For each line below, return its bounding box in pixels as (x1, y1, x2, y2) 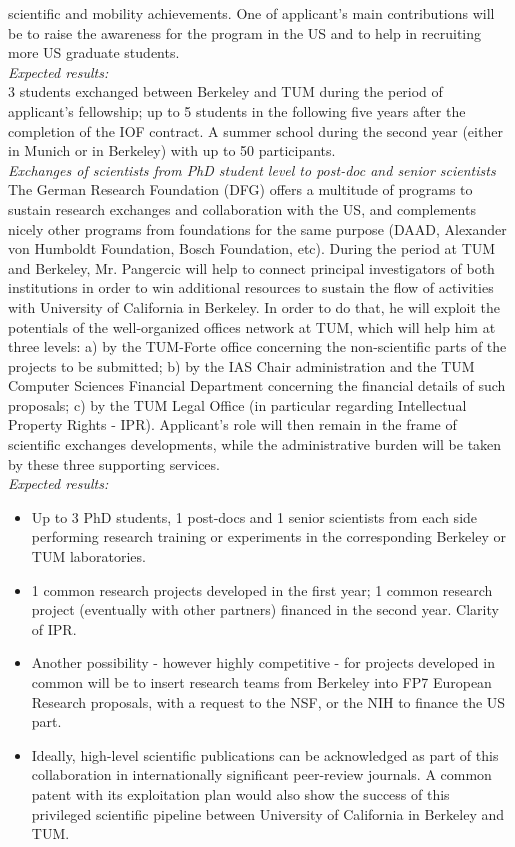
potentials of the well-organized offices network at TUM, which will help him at (8, 316, 496, 337)
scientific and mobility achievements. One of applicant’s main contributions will (8, 3, 495, 23)
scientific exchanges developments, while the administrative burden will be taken (8, 434, 502, 455)
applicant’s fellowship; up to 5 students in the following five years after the (8, 100, 466, 121)
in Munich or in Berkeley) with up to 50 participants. (8, 140, 336, 161)
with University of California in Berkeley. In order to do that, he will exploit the (8, 296, 501, 317)
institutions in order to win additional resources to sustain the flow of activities (8, 277, 494, 298)
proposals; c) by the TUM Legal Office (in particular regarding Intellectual (8, 394, 467, 415)
